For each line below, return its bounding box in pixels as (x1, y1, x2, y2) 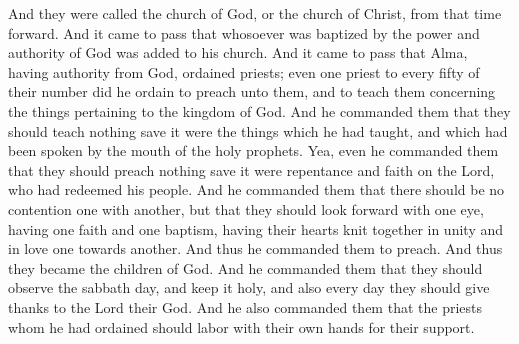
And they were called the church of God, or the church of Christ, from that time (8, 3, 502, 23)
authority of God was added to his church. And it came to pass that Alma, (8, 42, 468, 63)
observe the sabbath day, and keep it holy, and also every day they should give (8, 277, 490, 298)
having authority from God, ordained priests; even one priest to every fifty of (8, 61, 480, 82)
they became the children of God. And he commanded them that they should (8, 257, 483, 278)
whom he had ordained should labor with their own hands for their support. (8, 316, 475, 337)
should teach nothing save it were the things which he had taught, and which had (8, 120, 508, 141)
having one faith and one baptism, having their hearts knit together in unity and (8, 218, 504, 239)
